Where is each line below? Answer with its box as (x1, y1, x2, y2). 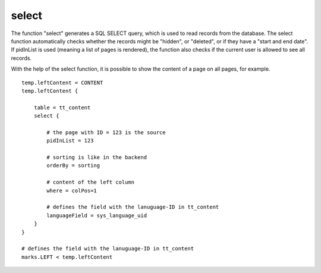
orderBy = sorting (46, 162, 100, 169)
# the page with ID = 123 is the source (46, 129, 166, 136)
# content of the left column (46, 179, 135, 186)
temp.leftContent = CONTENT (21, 79, 103, 86)
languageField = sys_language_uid (46, 212, 147, 219)
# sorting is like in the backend (46, 154, 147, 161)
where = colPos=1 (46, 187, 97, 194)
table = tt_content (33, 104, 91, 111)
